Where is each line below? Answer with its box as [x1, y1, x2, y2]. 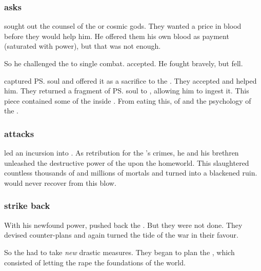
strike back [4, 199, 50, 212]
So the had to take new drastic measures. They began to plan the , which [4, 246, 235, 257]
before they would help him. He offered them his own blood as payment [4, 30, 229, 41]
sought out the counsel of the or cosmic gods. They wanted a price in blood [4, 21, 242, 31]
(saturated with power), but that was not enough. [4, 41, 161, 51]
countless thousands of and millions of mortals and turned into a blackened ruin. [4, 167, 257, 178]
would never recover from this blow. [4, 177, 116, 188]
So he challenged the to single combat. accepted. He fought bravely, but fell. [4, 58, 243, 68]
